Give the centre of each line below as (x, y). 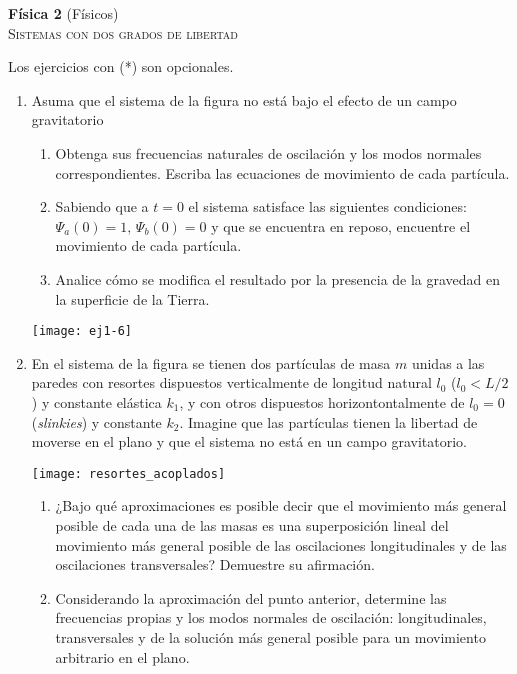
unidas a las (448, 362)
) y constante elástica (96, 401)
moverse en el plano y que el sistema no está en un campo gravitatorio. (249, 441)
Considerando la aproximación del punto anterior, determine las (251, 597)
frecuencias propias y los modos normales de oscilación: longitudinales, (271, 617)
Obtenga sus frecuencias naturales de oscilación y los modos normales (268, 152)
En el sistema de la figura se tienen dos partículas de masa (211, 362)
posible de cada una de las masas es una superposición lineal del (252, 525)
